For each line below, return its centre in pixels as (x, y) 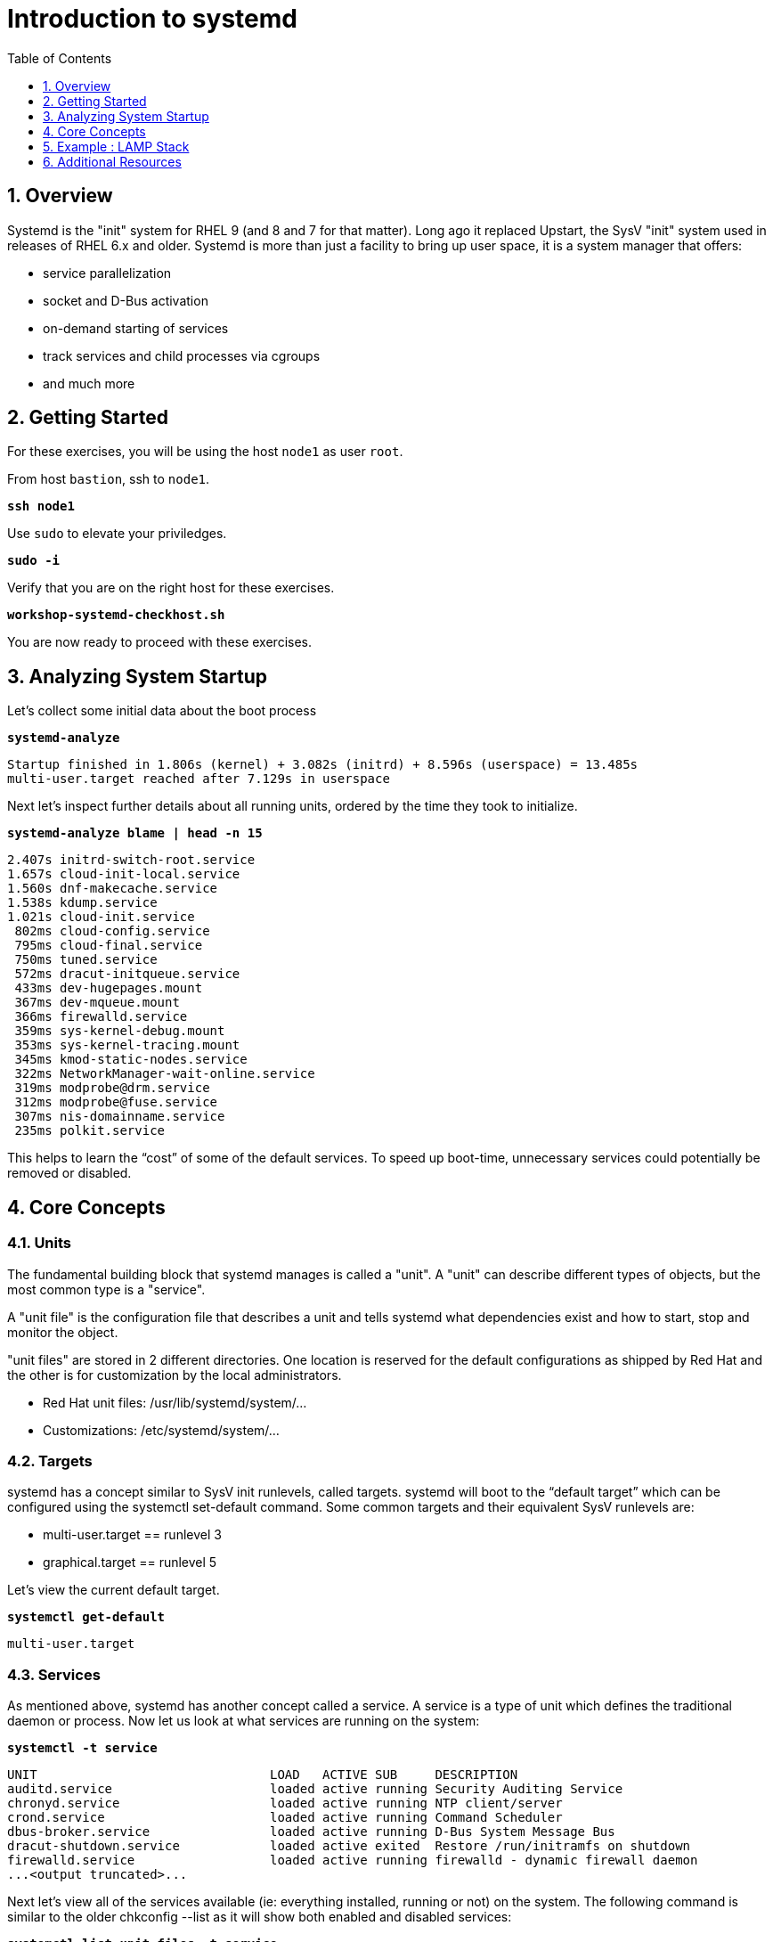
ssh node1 (41, 506)
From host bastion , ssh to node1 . (109, 479)
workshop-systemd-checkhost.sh (116, 615)
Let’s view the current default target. (114, 1590)
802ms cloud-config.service (112, 931)
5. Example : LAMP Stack (116, 146)
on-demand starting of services (136, 328)
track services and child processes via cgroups (182, 355)
